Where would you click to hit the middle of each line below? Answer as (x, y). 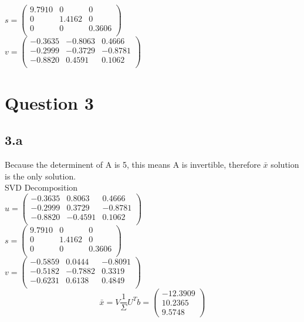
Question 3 (49, 102)
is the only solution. (40, 176)
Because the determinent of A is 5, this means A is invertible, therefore (133, 164)
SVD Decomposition (41, 187)
